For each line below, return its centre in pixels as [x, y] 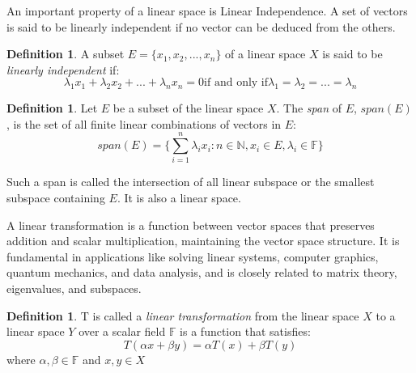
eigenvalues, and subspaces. [74, 288]
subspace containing [56, 198]
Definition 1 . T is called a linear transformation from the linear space [183, 315]
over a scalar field [122, 331]
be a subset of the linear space [188, 108]
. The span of [309, 108]
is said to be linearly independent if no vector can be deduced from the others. [201, 26]
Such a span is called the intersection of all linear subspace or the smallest [191, 182]
